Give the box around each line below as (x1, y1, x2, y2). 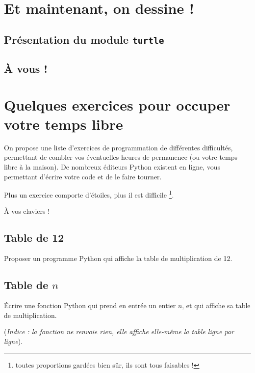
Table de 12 (4, 230, 64, 245)
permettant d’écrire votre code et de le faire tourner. (4, 171, 162, 181)
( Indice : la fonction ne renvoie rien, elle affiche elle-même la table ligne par (4, 326, 234, 337)
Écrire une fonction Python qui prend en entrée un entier (4, 300, 176, 311)
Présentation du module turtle (4, 31, 164, 47)
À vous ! (4, 61, 48, 76)
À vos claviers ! (4, 206, 50, 216)
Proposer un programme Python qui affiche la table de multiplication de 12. (4, 253, 232, 263)
